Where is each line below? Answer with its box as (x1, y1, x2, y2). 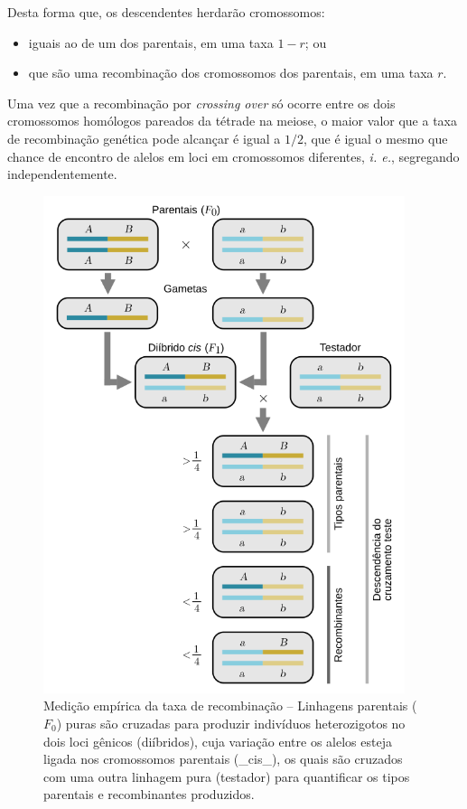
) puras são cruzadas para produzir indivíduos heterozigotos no (56, 714, 406, 733)
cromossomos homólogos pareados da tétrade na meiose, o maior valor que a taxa (7, 111, 457, 130)
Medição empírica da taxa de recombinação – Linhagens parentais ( (43, 696, 417, 715)
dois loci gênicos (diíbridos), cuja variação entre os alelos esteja (43, 731, 392, 750)
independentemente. (7, 165, 117, 183)
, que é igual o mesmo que (303, 128, 448, 147)
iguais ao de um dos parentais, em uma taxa (28, 33, 274, 52)
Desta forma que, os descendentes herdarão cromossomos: (7, 3, 325, 21)
